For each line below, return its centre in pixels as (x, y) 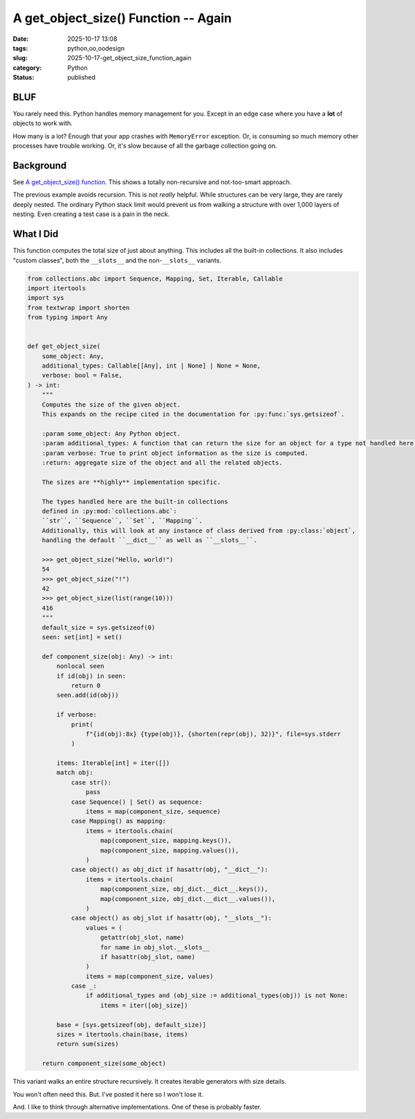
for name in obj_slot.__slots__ (155, 947)
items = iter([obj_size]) (144, 1005)
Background (40, 165)
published (82, 78)
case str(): (91, 782)
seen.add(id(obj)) (87, 695)
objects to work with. (43, 123)
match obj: (75, 773)
